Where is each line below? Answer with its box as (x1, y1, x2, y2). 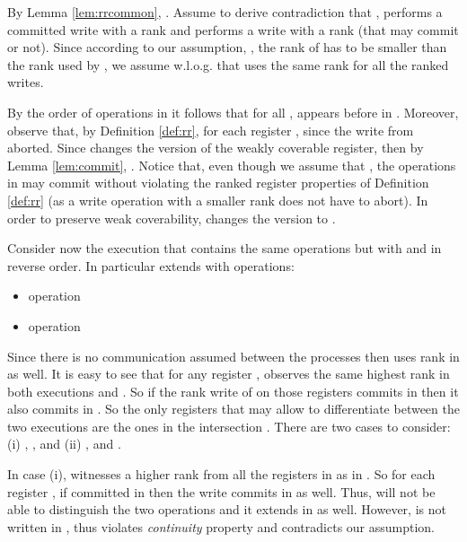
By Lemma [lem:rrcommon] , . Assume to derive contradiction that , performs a (7, 3, 443, 21)
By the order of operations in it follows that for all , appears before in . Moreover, (7, 102, 459, 121)
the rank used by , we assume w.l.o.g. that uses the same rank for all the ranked (7, 55, 449, 74)
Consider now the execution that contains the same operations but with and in (7, 239, 442, 258)
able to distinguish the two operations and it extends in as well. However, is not (7, 500, 446, 519)
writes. (7, 73, 44, 92)
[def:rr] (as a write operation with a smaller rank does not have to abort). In (7, 190, 428, 209)
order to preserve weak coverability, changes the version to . (7, 208, 336, 227)
